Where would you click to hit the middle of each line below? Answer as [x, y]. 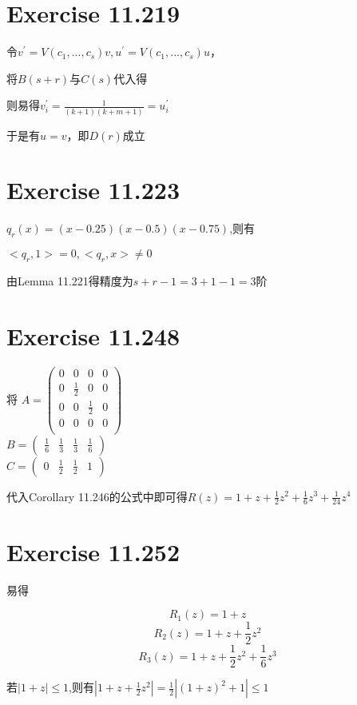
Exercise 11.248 [93, 335]
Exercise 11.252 [93, 551]
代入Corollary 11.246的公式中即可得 [97, 496]
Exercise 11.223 [93, 190]
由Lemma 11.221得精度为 [70, 280]
